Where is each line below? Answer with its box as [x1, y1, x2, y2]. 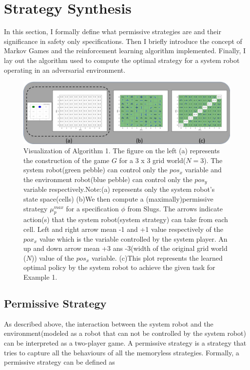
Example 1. [23, 272, 58, 282]
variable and [185, 164, 222, 175]
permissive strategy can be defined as [4, 357, 115, 367]
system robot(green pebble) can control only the [23, 164, 168, 175]
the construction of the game [23, 155, 110, 165]
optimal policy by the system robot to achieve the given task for [23, 262, 215, 272]
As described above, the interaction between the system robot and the [4, 318, 213, 329]
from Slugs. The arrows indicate [127, 203, 223, 213]
